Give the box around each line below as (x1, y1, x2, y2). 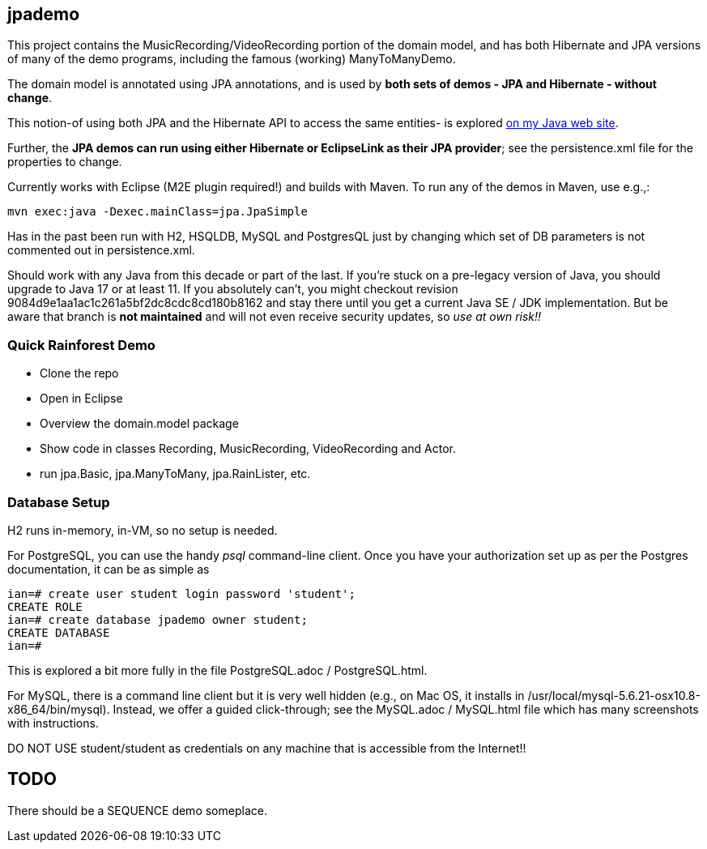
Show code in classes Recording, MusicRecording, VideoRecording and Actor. (40, 442, 456, 456)
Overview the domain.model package (40, 416, 239, 431)
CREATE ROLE (7, 599, 83, 613)
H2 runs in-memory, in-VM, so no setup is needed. (7, 523, 278, 537)
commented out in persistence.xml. (7, 243, 195, 258)
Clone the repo (40, 366, 119, 381)
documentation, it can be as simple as (7, 561, 210, 576)
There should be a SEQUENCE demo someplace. (7, 803, 267, 817)
